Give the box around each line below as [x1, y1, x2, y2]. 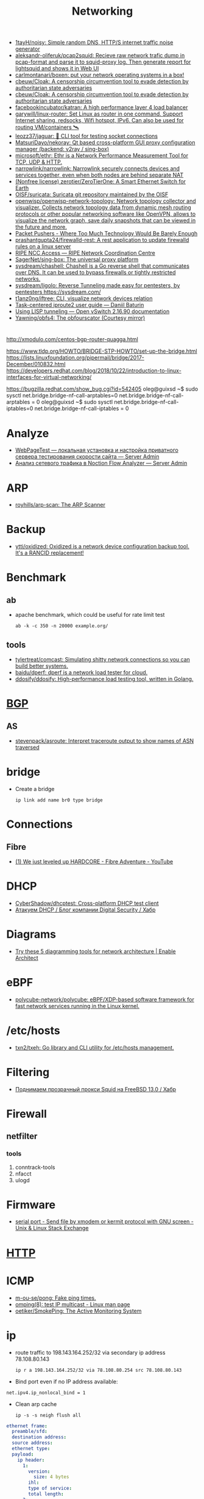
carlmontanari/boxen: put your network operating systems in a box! [15, 72, 185, 79]
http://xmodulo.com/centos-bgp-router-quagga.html [6, 336, 138, 343]
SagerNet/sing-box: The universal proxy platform [15, 256, 139, 263]
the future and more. [15, 223, 67, 230]
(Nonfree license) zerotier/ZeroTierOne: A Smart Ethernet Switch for [15, 178, 186, 185]
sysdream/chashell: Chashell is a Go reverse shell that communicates [15, 262, 190, 270]
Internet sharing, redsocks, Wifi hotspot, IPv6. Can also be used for [15, 117, 184, 124]
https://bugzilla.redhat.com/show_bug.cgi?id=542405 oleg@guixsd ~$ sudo [6, 385, 199, 392]
